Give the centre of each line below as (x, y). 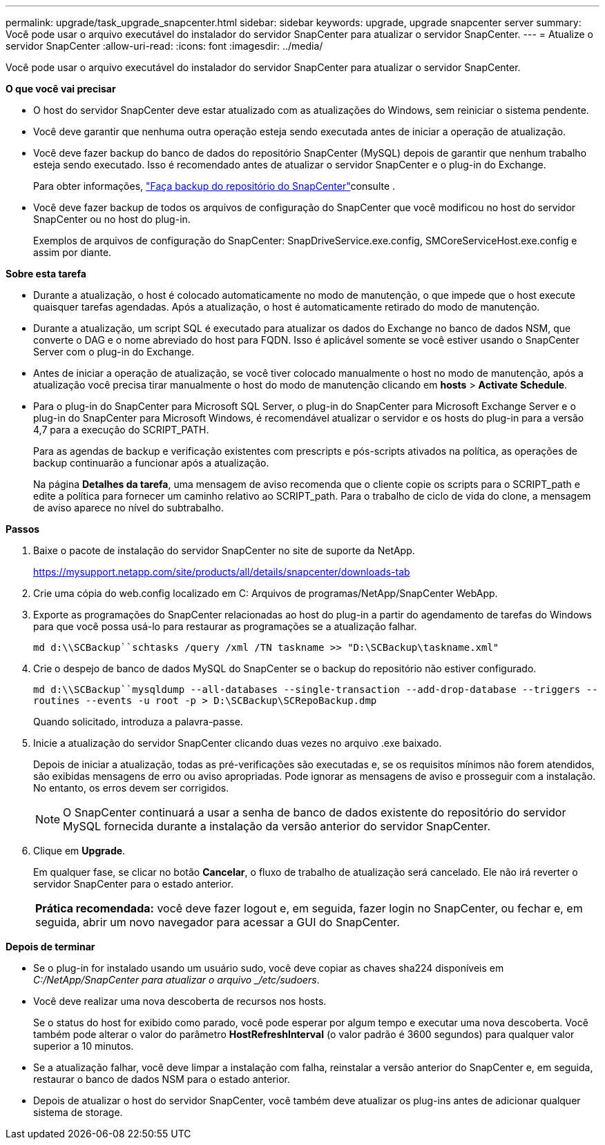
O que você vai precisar (61, 89)
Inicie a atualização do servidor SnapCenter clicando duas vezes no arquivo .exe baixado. (238, 743)
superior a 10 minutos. (84, 1046)
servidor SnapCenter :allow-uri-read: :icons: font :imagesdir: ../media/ (164, 46)
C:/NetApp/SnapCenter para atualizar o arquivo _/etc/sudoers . (176, 980)
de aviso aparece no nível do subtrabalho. (128, 508)
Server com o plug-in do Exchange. (114, 352)
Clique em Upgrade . (79, 851)
